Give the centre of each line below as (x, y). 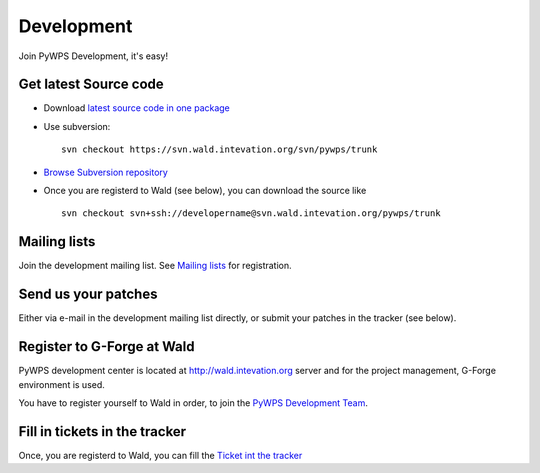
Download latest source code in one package (136, 108)
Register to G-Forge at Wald (106, 346)
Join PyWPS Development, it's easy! (93, 56)
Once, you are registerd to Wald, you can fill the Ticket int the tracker (160, 455)
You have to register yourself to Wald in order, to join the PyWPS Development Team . (193, 402)
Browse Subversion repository (106, 172)
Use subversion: (77, 126)
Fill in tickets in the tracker (102, 431)
